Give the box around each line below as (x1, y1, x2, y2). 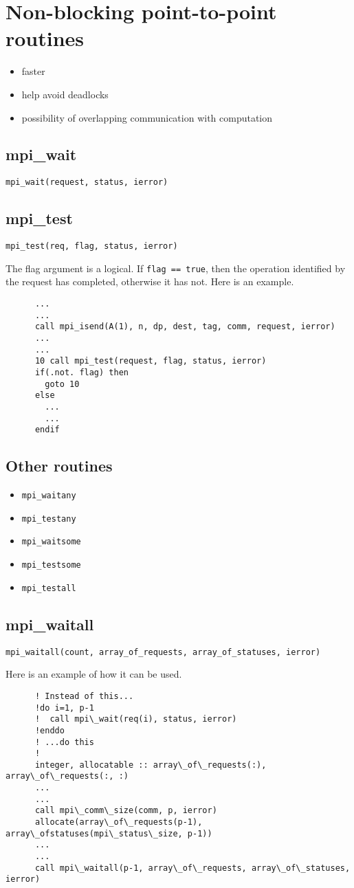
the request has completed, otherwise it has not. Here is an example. (5, 274, 294, 289)
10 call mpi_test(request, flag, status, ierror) (34, 356, 267, 366)
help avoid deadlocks (21, 87, 109, 101)
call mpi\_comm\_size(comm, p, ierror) (34, 806, 217, 816)
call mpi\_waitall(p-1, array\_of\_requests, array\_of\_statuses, (34, 863, 351, 873)
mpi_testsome (21, 560, 81, 570)
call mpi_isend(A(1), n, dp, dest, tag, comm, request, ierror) (34, 322, 335, 332)
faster (21, 64, 45, 78)
